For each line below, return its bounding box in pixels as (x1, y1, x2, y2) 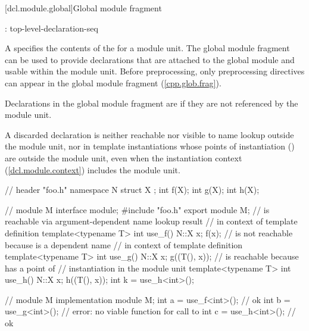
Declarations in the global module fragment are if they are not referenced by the (5, 96, 298, 109)
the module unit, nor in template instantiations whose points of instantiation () (5, 140, 295, 152)
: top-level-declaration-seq (5, 21, 98, 34)
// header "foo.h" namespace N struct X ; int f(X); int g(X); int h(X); (5, 183, 260, 196)
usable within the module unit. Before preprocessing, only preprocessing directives (5, 65, 305, 77)
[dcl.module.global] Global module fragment (5, 2, 162, 14)
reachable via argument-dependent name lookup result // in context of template (5, 215, 298, 227)
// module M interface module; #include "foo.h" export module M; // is (5, 203, 270, 216)
